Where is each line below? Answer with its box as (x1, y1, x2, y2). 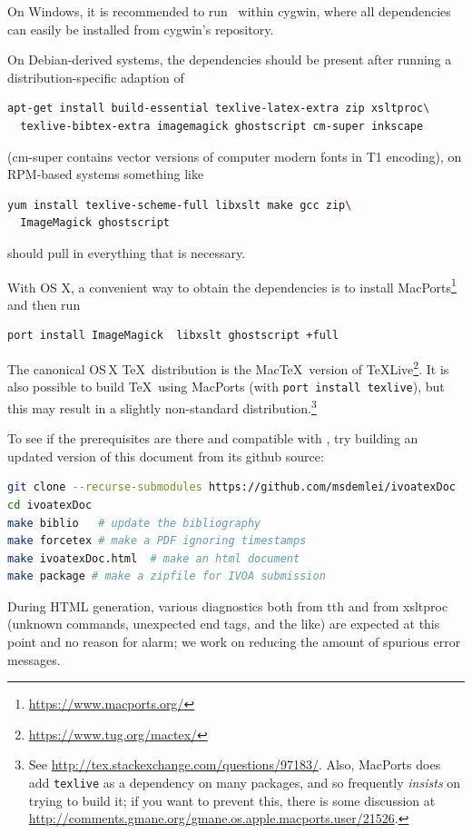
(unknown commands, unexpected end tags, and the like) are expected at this (7, 614, 440, 633)
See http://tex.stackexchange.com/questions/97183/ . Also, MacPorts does (28, 755, 441, 774)
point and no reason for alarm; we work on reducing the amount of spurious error (7, 632, 461, 651)
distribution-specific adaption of (7, 67, 184, 86)
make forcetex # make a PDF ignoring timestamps (7, 534, 307, 548)
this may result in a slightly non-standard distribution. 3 (7, 395, 317, 417)
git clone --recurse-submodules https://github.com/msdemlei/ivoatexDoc (7, 481, 456, 494)
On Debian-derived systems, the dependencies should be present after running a (7, 50, 452, 69)
